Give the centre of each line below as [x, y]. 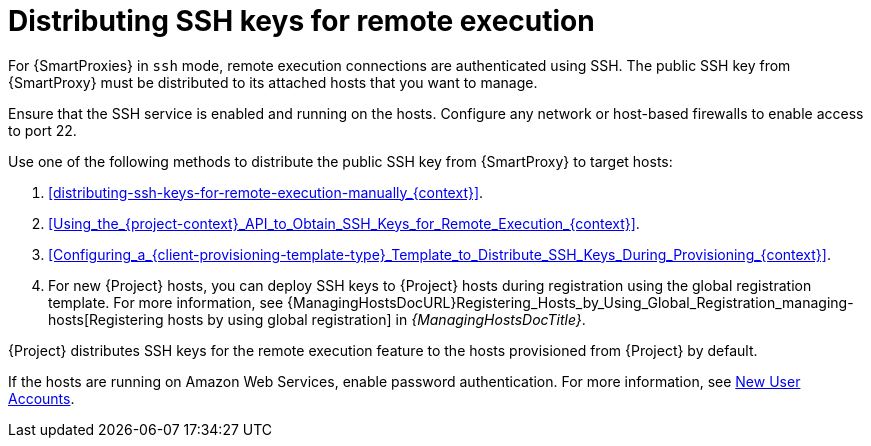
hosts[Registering [106, 319]
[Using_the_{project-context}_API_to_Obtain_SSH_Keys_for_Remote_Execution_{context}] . [344, 223]
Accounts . [41, 398]
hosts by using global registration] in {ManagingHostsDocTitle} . [376, 319]
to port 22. [42, 130]
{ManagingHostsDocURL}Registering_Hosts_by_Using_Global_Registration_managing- [570, 302]
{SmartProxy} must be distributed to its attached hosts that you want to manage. [273, 82]
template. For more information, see [166, 302]
